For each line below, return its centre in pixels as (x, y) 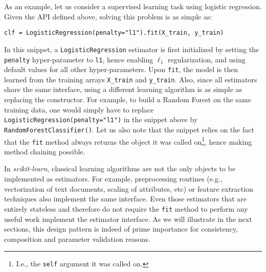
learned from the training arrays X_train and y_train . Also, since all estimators (131, 79)
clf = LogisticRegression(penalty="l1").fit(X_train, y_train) (114, 33)
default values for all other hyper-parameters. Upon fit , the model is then (121, 69)
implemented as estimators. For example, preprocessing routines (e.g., (113, 179)
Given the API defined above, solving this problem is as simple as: (108, 16)
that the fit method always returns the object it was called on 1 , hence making (128, 141)
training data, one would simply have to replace (79, 109)
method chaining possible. (45, 151)
